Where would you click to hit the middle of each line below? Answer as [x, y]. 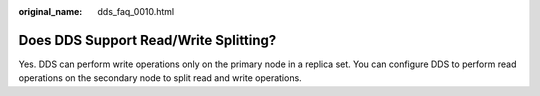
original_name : [50, 11]
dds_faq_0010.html [136, 11]
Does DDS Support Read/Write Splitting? [147, 40]
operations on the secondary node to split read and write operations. [160, 78]
